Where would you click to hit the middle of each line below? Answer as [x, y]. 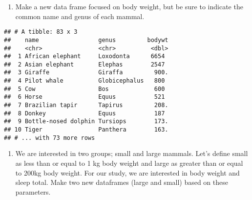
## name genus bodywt [86, 40]
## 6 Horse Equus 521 [84, 97]
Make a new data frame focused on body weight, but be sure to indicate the [129, 6]
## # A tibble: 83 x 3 [41, 32]
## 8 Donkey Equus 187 [84, 113]
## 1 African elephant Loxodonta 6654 [84, 56]
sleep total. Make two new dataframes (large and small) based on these [122, 182]
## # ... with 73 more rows [50, 138]
